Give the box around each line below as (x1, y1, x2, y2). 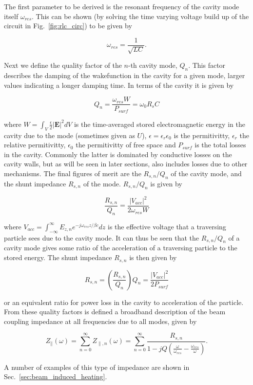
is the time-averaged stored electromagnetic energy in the (74, 119, 245, 129)
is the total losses (195, 140, 246, 150)
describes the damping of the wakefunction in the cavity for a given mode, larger (4, 70, 245, 81)
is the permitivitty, (174, 130, 230, 140)
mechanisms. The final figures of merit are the (4, 168, 141, 178)
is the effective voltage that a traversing (108, 221, 226, 231)
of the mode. (83, 178, 121, 188)
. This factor (188, 60, 226, 70)
